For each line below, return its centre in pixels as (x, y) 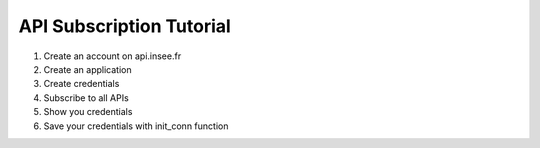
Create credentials (81, 84)
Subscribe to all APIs (86, 97)
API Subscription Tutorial (125, 26)
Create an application (87, 69)
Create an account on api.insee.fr (112, 56)
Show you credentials (88, 112)
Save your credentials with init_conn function (136, 126)
